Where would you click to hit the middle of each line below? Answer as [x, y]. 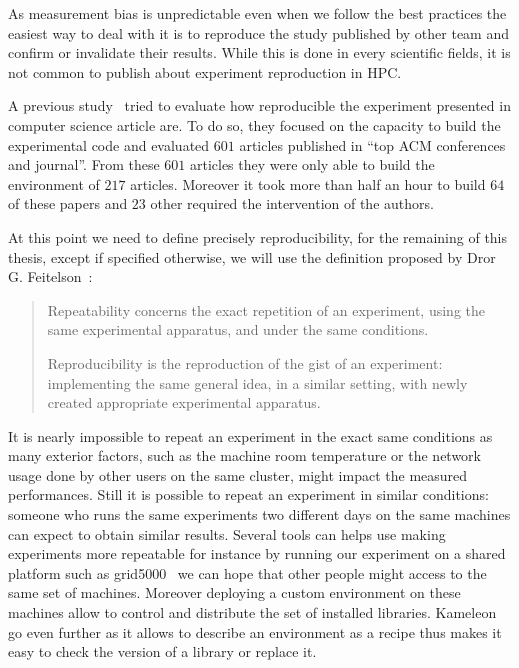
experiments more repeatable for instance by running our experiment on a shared [257, 553]
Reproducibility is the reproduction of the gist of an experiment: [245, 362]
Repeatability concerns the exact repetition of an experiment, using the [266, 309]
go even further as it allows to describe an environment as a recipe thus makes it [255, 631]
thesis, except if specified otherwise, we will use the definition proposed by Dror [252, 256]
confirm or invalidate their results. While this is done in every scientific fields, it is [259, 52]
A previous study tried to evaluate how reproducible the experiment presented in [259, 105]
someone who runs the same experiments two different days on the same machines [259, 514]
